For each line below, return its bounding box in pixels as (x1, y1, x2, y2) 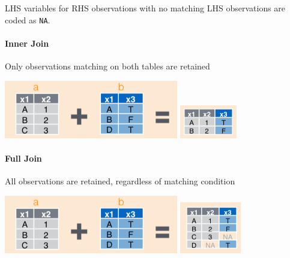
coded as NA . (5, 13, 50, 26)
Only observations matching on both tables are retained (5, 60, 210, 72)
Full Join (5, 151, 42, 164)
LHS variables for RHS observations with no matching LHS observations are (5, 2, 286, 14)
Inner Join (5, 37, 49, 49)
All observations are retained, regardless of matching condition (5, 175, 235, 187)
